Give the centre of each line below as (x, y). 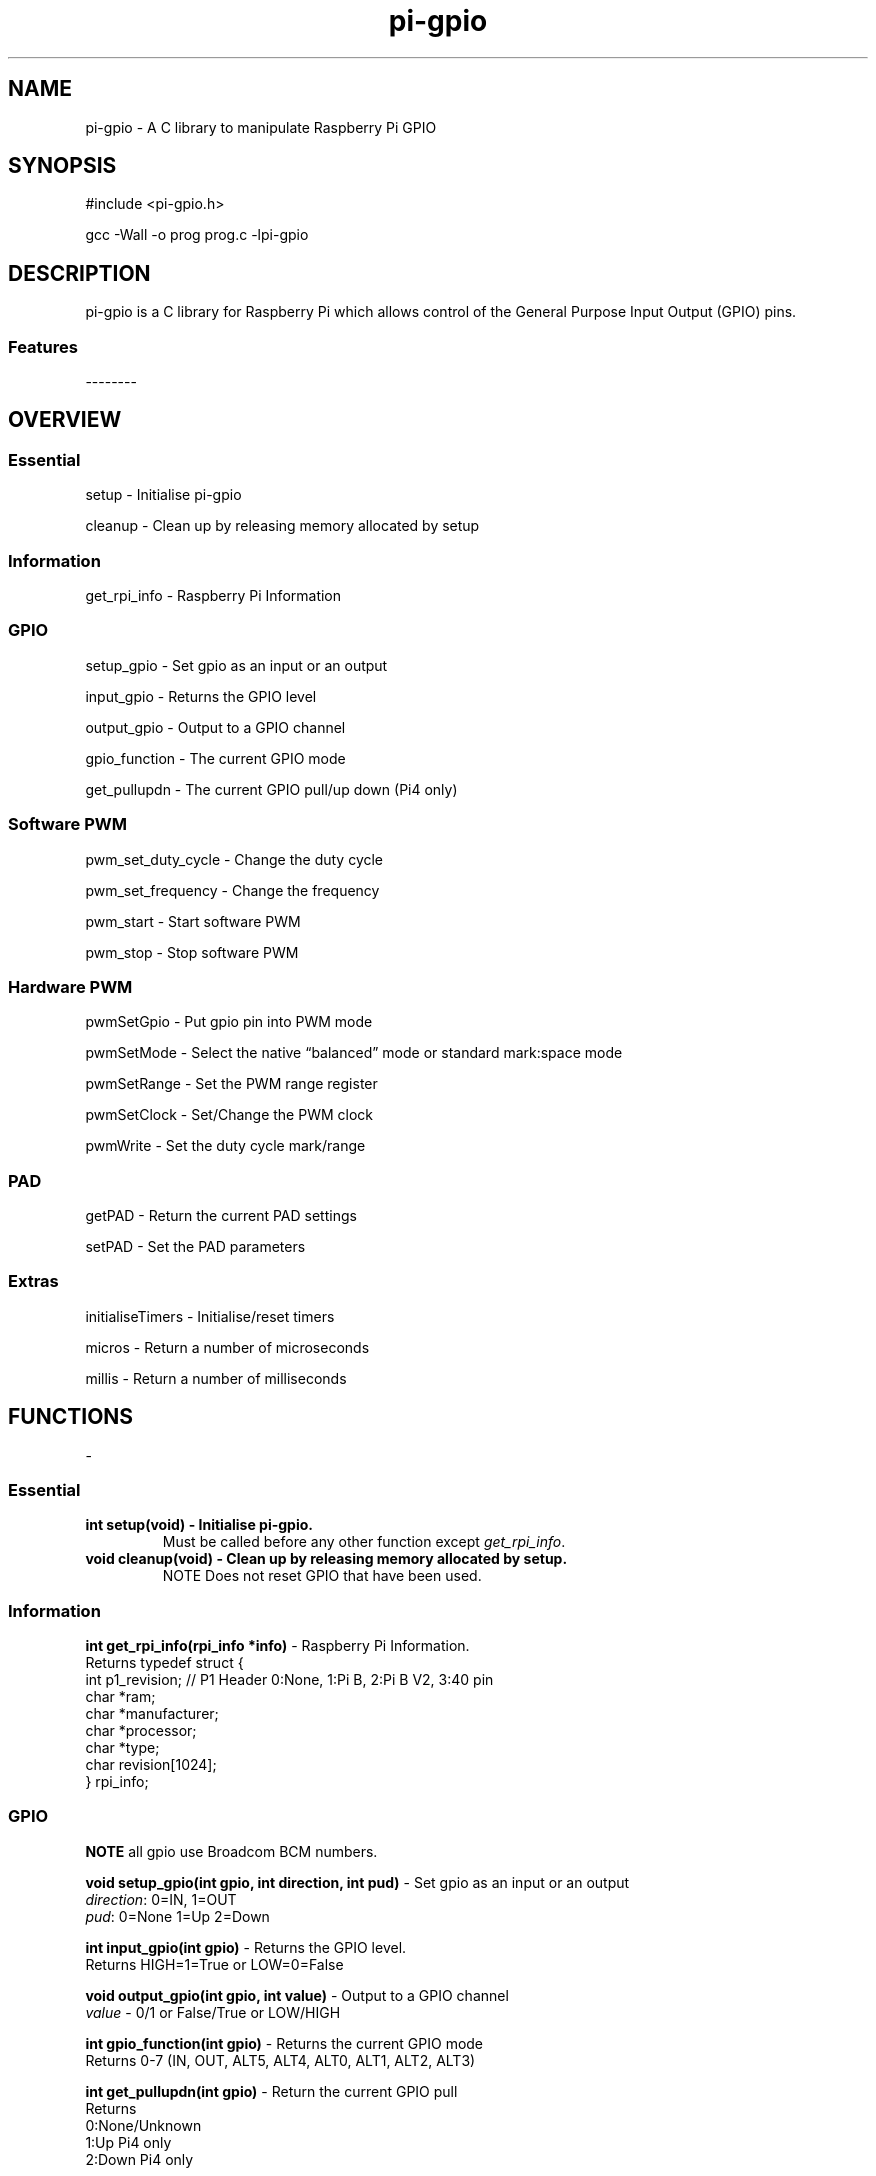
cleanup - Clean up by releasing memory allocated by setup (282, 526)
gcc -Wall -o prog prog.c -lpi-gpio (197, 235)
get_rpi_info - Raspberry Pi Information (213, 595)
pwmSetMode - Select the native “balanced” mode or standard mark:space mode (354, 1053)
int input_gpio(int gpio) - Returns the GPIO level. (246, 1947)
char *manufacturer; (152, 1714)
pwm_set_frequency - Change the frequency (232, 890)
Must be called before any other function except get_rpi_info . (364, 1542)
